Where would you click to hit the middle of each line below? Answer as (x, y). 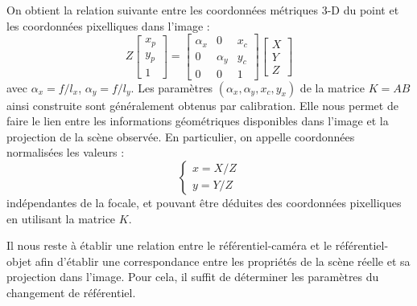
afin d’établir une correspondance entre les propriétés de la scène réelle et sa (223, 261)
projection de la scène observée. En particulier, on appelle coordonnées (181, 136)
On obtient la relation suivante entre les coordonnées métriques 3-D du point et (203, 10)
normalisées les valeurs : (66, 152)
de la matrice (332, 87)
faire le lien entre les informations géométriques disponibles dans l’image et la (198, 121)
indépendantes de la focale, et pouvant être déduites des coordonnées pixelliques (204, 202)
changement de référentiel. (71, 292)
